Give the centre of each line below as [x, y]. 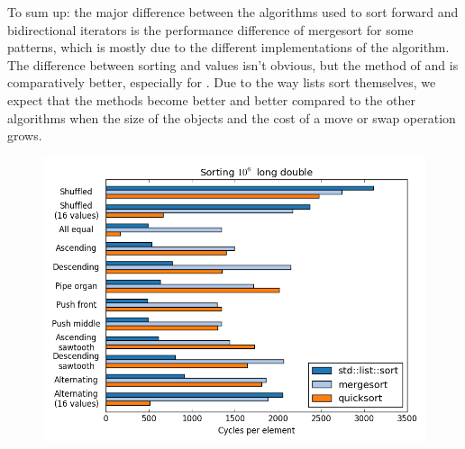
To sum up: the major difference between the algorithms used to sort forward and [233, 12]
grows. [25, 135]
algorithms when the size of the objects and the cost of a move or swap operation [232, 117]
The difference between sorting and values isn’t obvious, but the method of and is [233, 64]
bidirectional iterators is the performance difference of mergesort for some [210, 29]
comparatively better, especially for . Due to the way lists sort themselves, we [222, 82]
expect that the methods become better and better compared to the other [211, 99]
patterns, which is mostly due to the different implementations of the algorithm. [228, 47]
